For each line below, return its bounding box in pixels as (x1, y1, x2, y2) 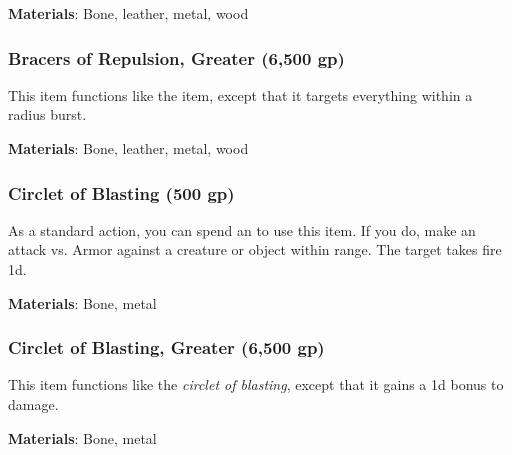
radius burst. (8, 104, 87, 125)
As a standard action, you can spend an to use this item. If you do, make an (8, 219, 476, 240)
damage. (8, 394, 59, 414)
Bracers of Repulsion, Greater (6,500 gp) (8, 45, 345, 70)
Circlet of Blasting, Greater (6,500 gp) (8, 335, 325, 360)
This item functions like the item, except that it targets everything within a (8, 84, 473, 105)
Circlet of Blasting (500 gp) (8, 180, 235, 205)
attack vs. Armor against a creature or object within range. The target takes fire (8, 239, 502, 260)
